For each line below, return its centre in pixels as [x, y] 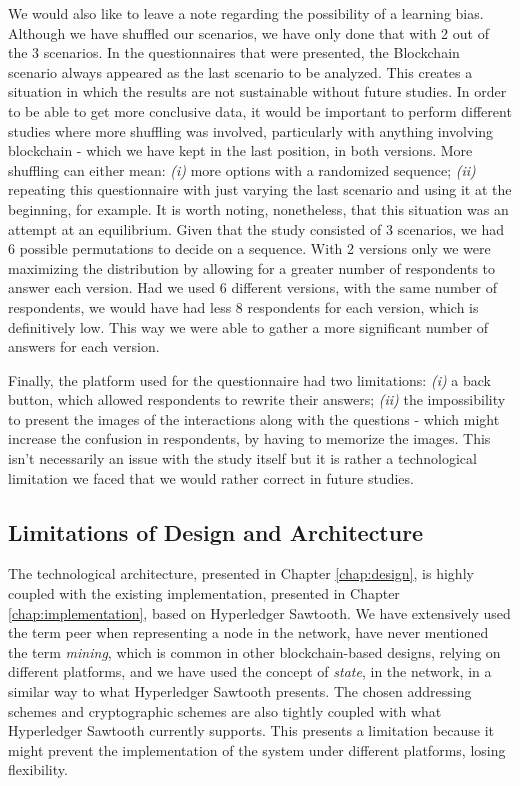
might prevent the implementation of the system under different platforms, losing [257, 749]
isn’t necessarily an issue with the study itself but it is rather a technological [242, 458]
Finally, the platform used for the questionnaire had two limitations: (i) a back [250, 379]
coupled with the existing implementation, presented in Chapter [204, 593]
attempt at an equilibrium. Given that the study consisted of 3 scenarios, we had [256, 228]
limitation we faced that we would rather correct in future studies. [211, 477]
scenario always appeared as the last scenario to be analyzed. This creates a [240, 71]
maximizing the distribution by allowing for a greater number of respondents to [252, 267]
